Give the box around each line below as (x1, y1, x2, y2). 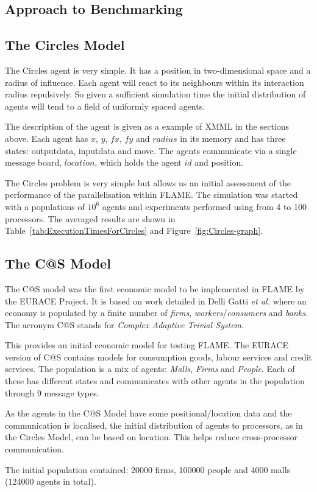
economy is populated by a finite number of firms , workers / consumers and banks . (5, 306, 308, 319)
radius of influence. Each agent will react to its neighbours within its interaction (5, 76, 304, 88)
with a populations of (5, 200, 85, 213)
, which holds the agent (94, 156, 182, 169)
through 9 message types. (5, 386, 99, 399)
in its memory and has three (180, 132, 286, 144)
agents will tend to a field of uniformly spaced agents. (5, 99, 205, 112)
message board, (5, 156, 62, 169)
